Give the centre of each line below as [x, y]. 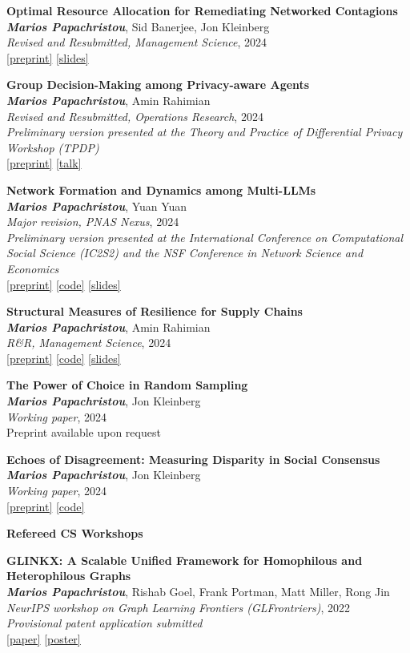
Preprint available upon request [84, 432]
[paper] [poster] [44, 638]
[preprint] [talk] [44, 163]
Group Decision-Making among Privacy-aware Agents [158, 85]
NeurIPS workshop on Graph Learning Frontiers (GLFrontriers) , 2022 [179, 607]
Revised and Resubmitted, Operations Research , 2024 [135, 116]
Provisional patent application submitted [105, 623]
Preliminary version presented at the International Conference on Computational [205, 237]
